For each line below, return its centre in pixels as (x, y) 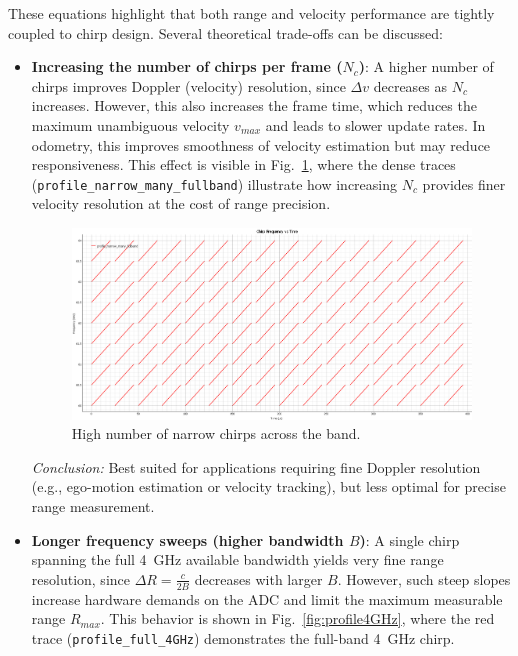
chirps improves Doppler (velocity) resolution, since (188, 85)
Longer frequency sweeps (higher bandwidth (187, 539)
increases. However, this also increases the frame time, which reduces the (254, 105)
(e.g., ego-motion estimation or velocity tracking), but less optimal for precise (268, 486)
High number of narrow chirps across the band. (216, 433)
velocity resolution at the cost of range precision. (181, 203)
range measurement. (93, 506)
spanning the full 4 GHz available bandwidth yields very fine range (237, 559)
